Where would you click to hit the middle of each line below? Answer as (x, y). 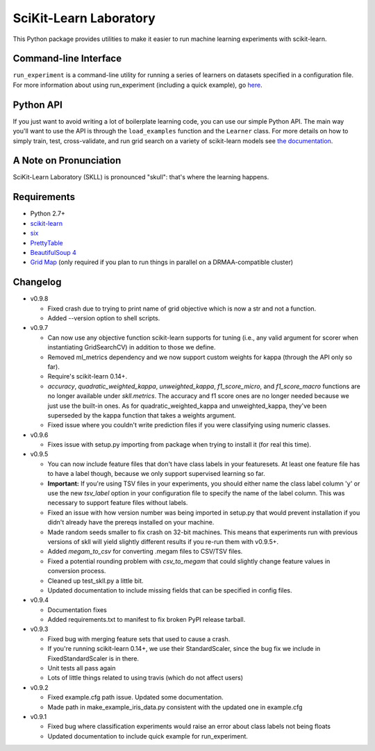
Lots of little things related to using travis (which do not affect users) (145, 678)
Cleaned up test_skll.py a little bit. (95, 581)
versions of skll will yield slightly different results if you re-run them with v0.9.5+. (163, 541)
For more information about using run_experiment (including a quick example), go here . (138, 85)
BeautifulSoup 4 (53, 252)
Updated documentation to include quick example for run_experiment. (148, 736)
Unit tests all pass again (82, 668)
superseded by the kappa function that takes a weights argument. (142, 415)
